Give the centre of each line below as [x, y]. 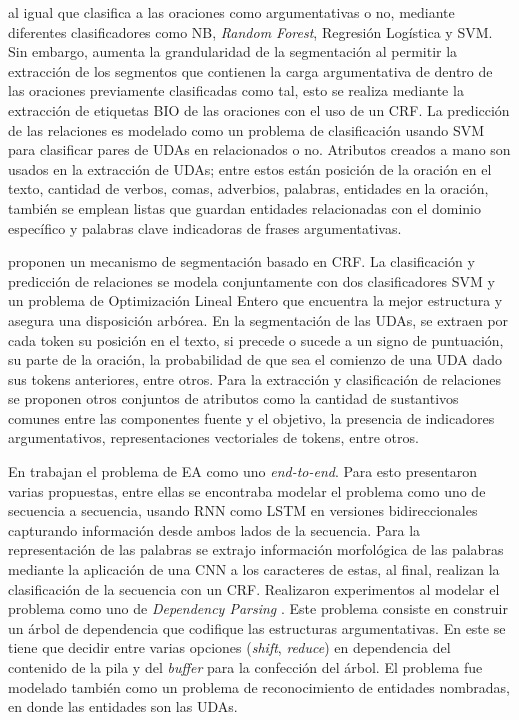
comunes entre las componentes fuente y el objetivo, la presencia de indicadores [251, 417]
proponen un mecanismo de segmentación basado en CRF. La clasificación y [241, 261]
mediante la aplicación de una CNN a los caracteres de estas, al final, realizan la [254, 569]
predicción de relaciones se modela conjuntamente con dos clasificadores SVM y [251, 280]
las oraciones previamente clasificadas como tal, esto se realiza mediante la [236, 90]
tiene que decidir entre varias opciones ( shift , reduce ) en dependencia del [229, 647]
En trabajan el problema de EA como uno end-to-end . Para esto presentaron [242, 471]
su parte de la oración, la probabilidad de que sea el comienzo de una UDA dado [255, 359]
